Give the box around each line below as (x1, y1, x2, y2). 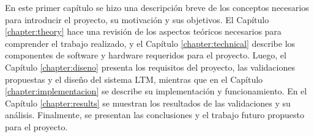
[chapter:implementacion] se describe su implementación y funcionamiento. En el (5, 85, 307, 97)
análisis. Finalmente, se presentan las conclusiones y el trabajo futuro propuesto (5, 108, 305, 121)
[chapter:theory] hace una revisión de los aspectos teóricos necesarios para (5, 25, 282, 38)
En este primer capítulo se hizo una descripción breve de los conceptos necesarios (5, 1, 309, 13)
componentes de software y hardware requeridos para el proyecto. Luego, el (5, 49, 286, 61)
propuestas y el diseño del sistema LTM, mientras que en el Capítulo (5, 72, 263, 85)
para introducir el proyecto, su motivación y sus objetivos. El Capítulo (5, 13, 269, 26)
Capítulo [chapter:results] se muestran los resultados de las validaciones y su (5, 96, 291, 109)
